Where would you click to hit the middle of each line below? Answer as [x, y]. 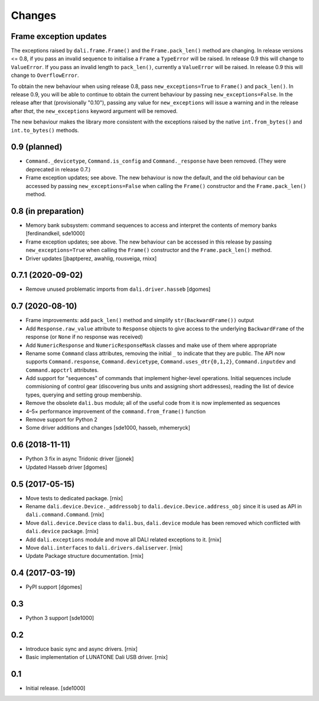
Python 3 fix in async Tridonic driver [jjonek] [80, 459]
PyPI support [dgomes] [54, 587]
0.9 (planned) [37, 147]
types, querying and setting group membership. [84, 395]
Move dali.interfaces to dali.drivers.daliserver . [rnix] [104, 547]
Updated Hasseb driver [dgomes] [66, 467]
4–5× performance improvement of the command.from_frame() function [116, 411]
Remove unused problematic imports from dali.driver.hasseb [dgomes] [118, 289]
